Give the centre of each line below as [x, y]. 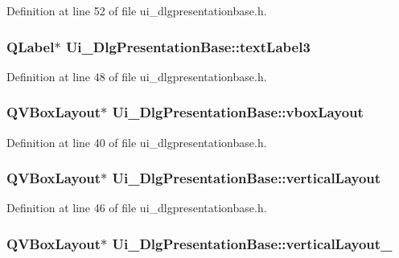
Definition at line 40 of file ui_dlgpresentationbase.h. [137, 142]
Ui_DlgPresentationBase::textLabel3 [188, 46]
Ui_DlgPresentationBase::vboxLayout [238, 112]
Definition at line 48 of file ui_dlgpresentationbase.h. [137, 76]
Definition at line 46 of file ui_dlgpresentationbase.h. [137, 208]
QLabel [31, 46]
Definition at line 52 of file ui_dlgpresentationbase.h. [137, 10]
